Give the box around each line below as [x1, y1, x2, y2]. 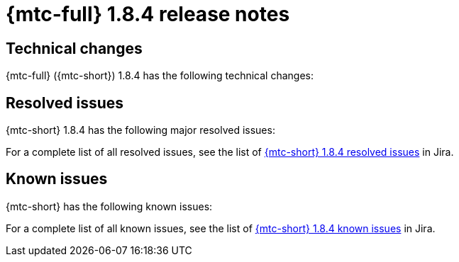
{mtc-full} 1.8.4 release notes [6, 2, 290, 26]
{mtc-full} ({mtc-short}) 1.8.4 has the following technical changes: [6, 69, 314, 82]
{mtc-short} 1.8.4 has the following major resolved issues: [6, 124, 275, 137]
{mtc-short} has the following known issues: [6, 200, 213, 212]
